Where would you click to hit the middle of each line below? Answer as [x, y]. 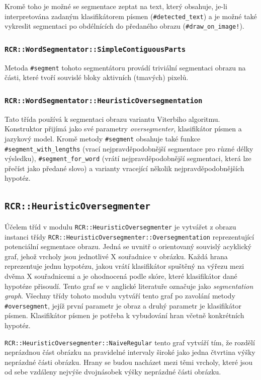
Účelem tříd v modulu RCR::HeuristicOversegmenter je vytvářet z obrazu [120, 226]
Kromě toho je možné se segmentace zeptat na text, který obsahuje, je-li [116, 6]
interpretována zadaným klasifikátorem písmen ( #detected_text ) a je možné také [131, 16]
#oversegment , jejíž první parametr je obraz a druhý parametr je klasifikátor [123, 305]
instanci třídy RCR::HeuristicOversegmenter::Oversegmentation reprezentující [129, 236]
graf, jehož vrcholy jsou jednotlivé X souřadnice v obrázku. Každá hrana [116, 256]
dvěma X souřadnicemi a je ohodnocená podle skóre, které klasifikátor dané [121, 276]
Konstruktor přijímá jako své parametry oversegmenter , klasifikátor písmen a [123, 129]
